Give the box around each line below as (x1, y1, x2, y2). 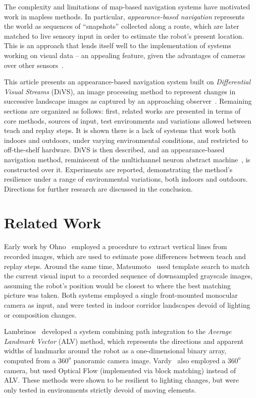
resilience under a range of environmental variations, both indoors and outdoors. (4, 174, 248, 184)
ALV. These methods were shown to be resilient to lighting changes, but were (4, 375, 239, 385)
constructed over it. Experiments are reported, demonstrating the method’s (4, 164, 233, 174)
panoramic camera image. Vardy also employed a (73, 355, 226, 365)
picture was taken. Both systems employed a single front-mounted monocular (4, 290, 238, 300)
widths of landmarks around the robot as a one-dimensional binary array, (4, 345, 226, 356)
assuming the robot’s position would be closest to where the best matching (4, 280, 231, 290)
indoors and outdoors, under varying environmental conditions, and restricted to (4, 134, 248, 145)
